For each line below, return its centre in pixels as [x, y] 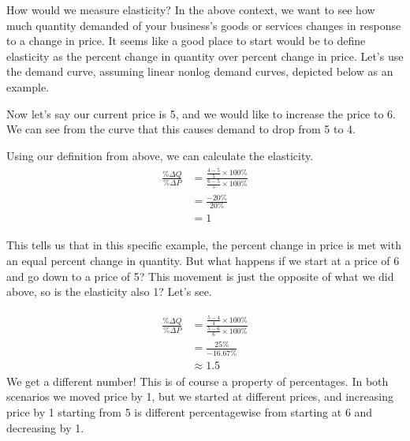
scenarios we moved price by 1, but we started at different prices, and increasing [200, 396]
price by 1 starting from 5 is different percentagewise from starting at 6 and [190, 412]
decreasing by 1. [45, 427]
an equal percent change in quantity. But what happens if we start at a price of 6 [203, 260]
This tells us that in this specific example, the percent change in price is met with [204, 245]
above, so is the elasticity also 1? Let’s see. [109, 292]
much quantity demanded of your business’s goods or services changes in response [204, 25]
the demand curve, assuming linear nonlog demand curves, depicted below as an [200, 71]
